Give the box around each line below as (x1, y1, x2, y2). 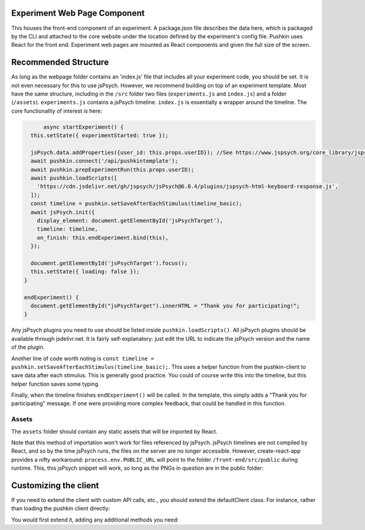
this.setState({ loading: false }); (30, 268, 140, 275)
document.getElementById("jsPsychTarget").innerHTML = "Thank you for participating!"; (30, 302, 301, 309)
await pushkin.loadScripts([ (30, 175, 118, 182)
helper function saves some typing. (11, 380, 100, 388)
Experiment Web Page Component (11, 8, 145, 18)
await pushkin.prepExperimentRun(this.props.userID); (30, 166, 195, 173)
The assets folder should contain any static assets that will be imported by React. (11, 428, 218, 435)
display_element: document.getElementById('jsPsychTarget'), (36, 217, 223, 225)
